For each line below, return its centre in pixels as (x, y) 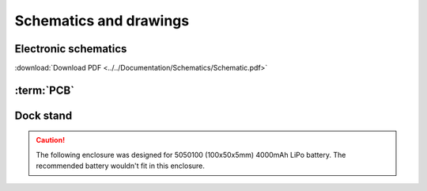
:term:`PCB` (45, 90)
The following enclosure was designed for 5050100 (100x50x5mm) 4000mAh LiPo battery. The (191, 155)
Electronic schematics (71, 49)
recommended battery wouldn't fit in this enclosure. (121, 166)
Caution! (51, 140)
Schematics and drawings (102, 21)
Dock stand (43, 115)
